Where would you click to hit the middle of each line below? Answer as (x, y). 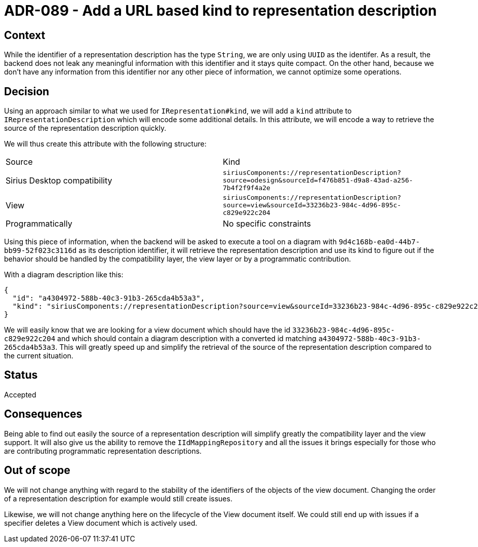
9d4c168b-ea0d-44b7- (379, 242)
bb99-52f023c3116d (41, 251)
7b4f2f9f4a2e (247, 188)
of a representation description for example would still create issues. (118, 498)
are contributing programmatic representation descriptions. (103, 451)
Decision (27, 91)
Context (25, 35)
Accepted (20, 394)
